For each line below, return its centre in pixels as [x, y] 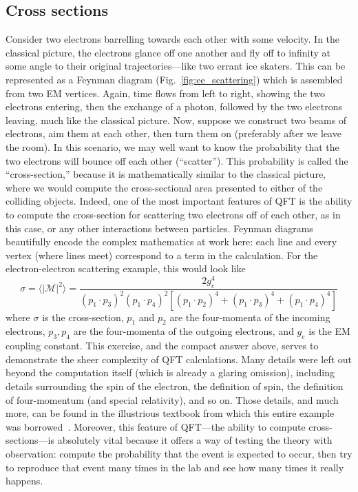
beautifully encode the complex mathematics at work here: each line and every [171, 242]
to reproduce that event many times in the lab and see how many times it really [175, 467]
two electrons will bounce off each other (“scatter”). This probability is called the [177, 160]
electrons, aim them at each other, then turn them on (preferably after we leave [173, 133]
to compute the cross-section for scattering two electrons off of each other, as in [173, 214]
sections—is [30, 440]
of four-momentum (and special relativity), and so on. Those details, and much [172, 399]
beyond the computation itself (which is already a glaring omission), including [170, 372]
